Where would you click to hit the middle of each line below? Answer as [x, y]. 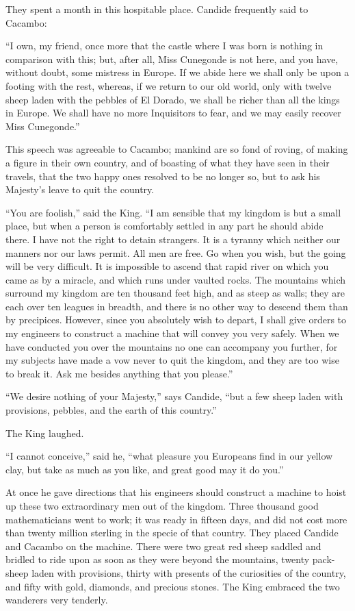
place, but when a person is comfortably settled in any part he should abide [165, 226]
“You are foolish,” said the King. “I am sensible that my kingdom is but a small [173, 212]
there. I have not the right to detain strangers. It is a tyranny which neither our [173, 239]
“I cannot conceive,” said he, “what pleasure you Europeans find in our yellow [169, 456]
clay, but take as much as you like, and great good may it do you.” [145, 469]
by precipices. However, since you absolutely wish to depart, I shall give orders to [176, 320]
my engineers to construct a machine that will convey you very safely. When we [172, 333]
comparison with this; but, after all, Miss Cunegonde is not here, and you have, [172, 59]
